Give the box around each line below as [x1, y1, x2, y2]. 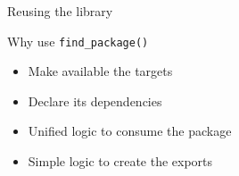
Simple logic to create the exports [28, 152, 213, 171]
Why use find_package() [7, 31, 149, 50]
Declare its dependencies [28, 91, 162, 110]
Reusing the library [7, 2, 113, 20]
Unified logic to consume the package [28, 122, 232, 140]
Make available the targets [28, 62, 173, 80]
